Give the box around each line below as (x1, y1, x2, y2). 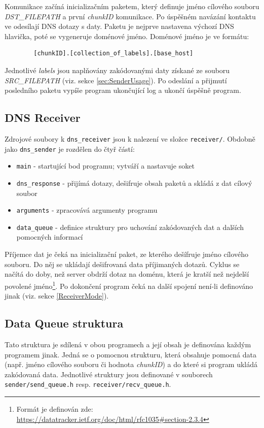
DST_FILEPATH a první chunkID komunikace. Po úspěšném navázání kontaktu (5, 11, 256, 21)
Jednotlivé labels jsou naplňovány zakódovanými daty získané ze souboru (5, 64, 230, 75)
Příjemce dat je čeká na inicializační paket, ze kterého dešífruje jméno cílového (5, 249, 249, 259)
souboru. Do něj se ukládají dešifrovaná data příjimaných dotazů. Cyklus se (5, 258, 240, 269)
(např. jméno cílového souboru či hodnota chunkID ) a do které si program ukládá (5, 359, 258, 370)
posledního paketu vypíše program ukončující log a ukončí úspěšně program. (5, 85, 241, 95)
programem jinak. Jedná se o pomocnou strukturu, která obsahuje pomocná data (5, 349, 256, 359)
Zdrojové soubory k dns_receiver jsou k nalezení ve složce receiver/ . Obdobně (5, 133, 255, 144)
